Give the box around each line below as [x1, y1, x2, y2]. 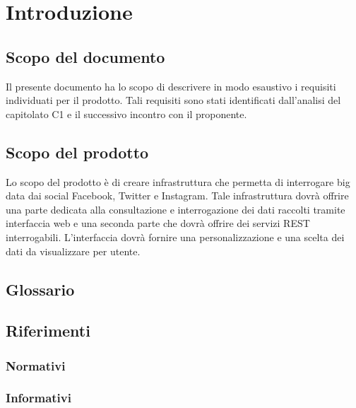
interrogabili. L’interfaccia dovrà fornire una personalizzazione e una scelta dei [6, 229, 345, 244]
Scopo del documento [6, 45, 165, 67]
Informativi [6, 389, 71, 407]
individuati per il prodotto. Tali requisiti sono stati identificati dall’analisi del [6, 93, 341, 107]
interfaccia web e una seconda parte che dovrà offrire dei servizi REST [6, 216, 310, 231]
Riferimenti [6, 320, 90, 342]
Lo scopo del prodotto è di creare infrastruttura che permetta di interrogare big [6, 174, 350, 189]
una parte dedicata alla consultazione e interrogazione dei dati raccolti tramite [6, 202, 345, 216]
